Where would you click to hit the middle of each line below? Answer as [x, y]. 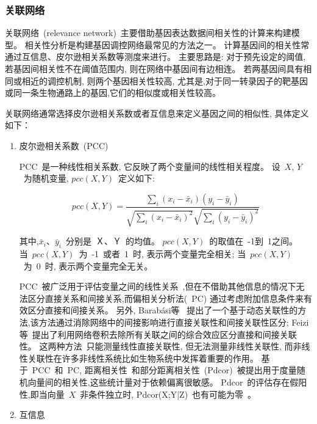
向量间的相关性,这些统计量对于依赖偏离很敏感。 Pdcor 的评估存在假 [163, 382]
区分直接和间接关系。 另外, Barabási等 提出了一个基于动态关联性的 [163, 310]
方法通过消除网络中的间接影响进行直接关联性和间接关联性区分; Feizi [174, 322]
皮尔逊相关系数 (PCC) [64, 145]
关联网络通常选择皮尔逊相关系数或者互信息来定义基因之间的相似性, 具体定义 [157, 113]
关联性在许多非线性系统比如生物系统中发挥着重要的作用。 [143, 358]
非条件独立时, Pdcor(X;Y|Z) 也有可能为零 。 [168, 394]
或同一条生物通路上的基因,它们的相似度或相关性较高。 [113, 93]
